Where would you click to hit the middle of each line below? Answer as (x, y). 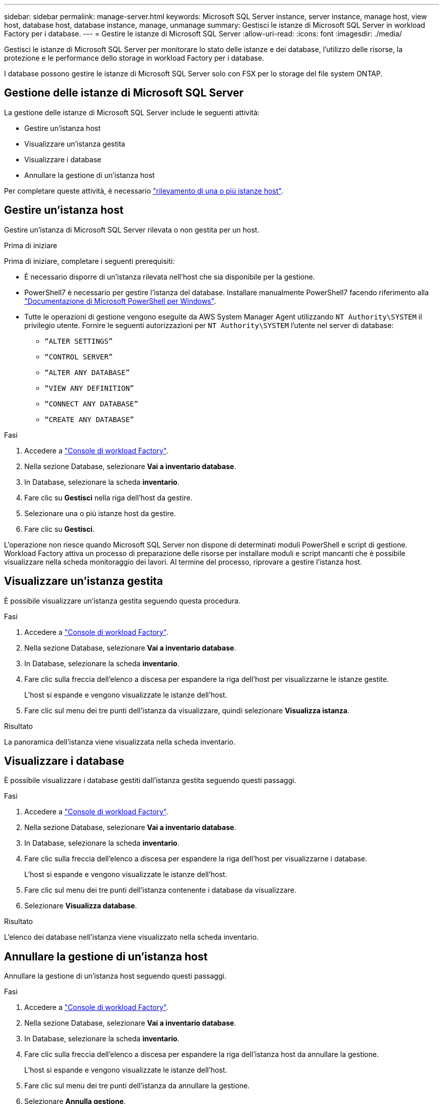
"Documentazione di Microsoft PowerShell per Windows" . (120, 301)
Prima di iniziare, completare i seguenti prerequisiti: (90, 261)
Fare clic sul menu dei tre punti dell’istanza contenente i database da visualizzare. (160, 890)
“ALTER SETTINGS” (79, 341)
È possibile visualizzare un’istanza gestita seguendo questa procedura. (122, 601)
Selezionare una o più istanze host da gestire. (100, 513)
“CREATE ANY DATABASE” (90, 419)
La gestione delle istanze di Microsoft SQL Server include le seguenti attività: (132, 112)
